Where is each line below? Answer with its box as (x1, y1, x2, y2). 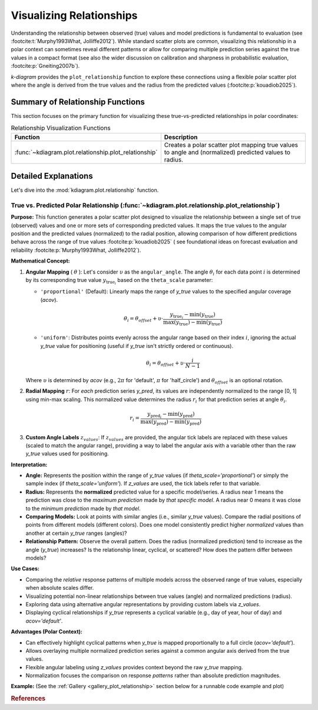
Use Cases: (11, 565, 39, 572)
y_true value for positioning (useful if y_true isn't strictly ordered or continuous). (40, 342, 234, 349)
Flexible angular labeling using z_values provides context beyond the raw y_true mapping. (25, 663, 243, 670)
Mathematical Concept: (11, 257, 70, 265)
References (11, 695, 46, 703)
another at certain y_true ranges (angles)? (25, 530, 127, 537)
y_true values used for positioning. (25, 450, 109, 457)
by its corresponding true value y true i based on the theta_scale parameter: (25, 276, 213, 285)
